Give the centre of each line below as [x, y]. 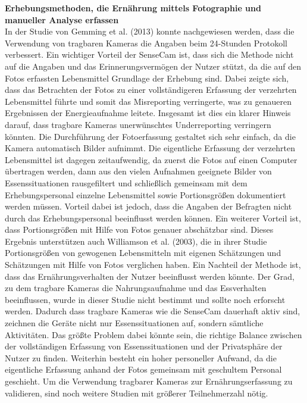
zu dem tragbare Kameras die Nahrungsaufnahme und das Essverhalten [136, 288]
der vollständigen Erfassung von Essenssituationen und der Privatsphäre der [144, 346]
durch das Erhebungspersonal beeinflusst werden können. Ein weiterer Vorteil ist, [153, 218]
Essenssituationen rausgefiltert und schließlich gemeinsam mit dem [126, 182]
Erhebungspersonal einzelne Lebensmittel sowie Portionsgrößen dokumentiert [145, 194]
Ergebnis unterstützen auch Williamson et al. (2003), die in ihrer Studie [136, 241]
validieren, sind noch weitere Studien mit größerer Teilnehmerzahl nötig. [137, 393]
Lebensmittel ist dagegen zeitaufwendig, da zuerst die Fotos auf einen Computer [151, 159]
